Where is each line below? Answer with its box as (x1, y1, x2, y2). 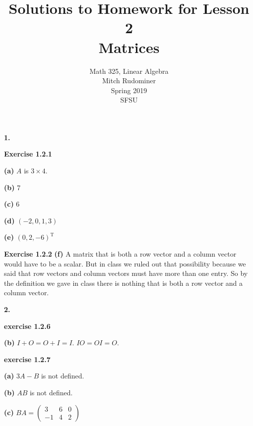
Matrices (98, 37, 160, 57)
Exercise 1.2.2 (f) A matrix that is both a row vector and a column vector (4, 249, 237, 259)
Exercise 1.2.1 (4, 149, 52, 159)
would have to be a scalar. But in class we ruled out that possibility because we (4, 258, 246, 268)
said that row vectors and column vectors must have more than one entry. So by (4, 268, 248, 278)
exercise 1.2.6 (4, 320, 51, 331)
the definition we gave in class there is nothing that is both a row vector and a (4, 277, 243, 288)
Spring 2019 (111, 85, 147, 95)
